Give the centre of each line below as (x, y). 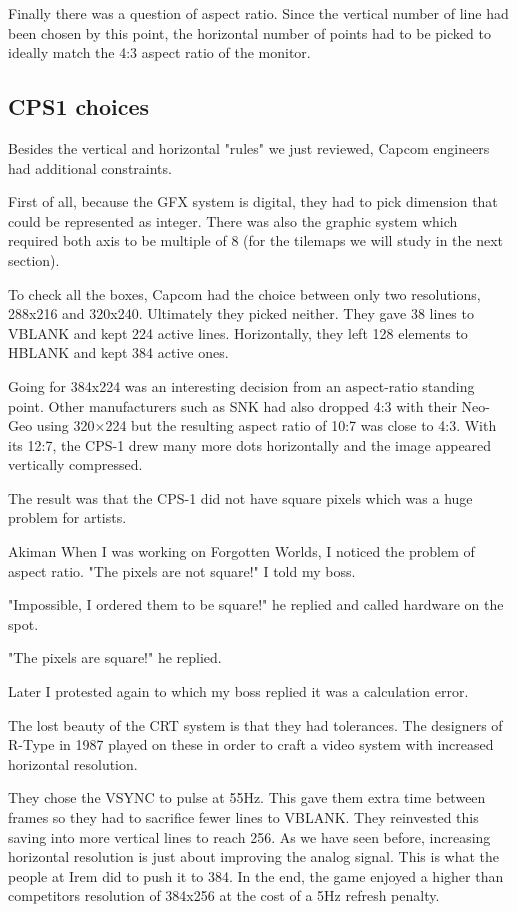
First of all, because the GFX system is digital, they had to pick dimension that (253, 201)
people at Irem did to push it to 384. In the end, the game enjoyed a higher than (256, 875)
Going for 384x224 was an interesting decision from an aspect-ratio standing (241, 385)
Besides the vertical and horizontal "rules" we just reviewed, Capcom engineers (249, 147)
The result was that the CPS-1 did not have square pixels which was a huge (240, 497)
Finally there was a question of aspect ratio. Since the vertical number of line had (258, 13)
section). (34, 259)
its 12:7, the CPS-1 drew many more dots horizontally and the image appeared (250, 444)
